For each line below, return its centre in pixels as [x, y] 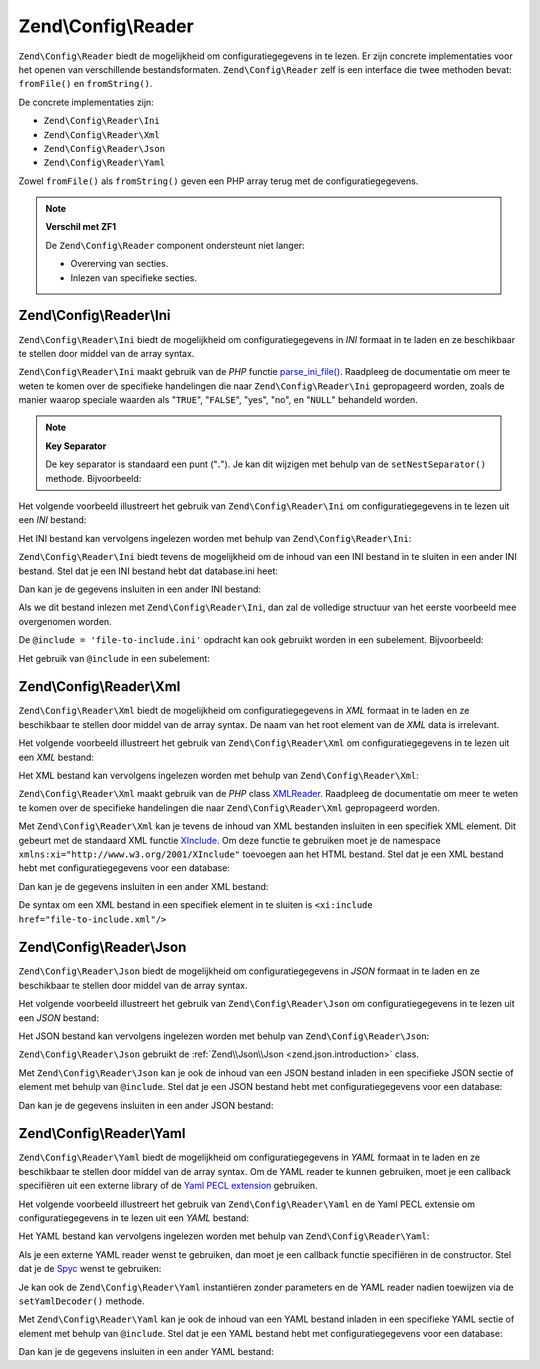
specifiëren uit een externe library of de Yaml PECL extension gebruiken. [168, 1186]
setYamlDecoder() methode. [81, 1301]
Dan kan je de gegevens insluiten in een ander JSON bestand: [146, 1105]
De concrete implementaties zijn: [86, 102]
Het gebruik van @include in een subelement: [114, 658]
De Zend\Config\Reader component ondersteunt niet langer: [175, 245]
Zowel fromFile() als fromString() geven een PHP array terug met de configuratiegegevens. [218, 181]
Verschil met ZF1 [81, 227]
